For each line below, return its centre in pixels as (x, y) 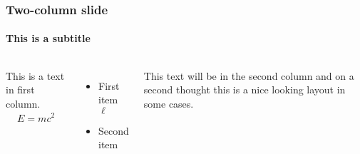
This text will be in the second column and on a (249, 75)
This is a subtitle (48, 38)
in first (20, 89)
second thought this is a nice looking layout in (245, 89)
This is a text (35, 75)
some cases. (169, 103)
